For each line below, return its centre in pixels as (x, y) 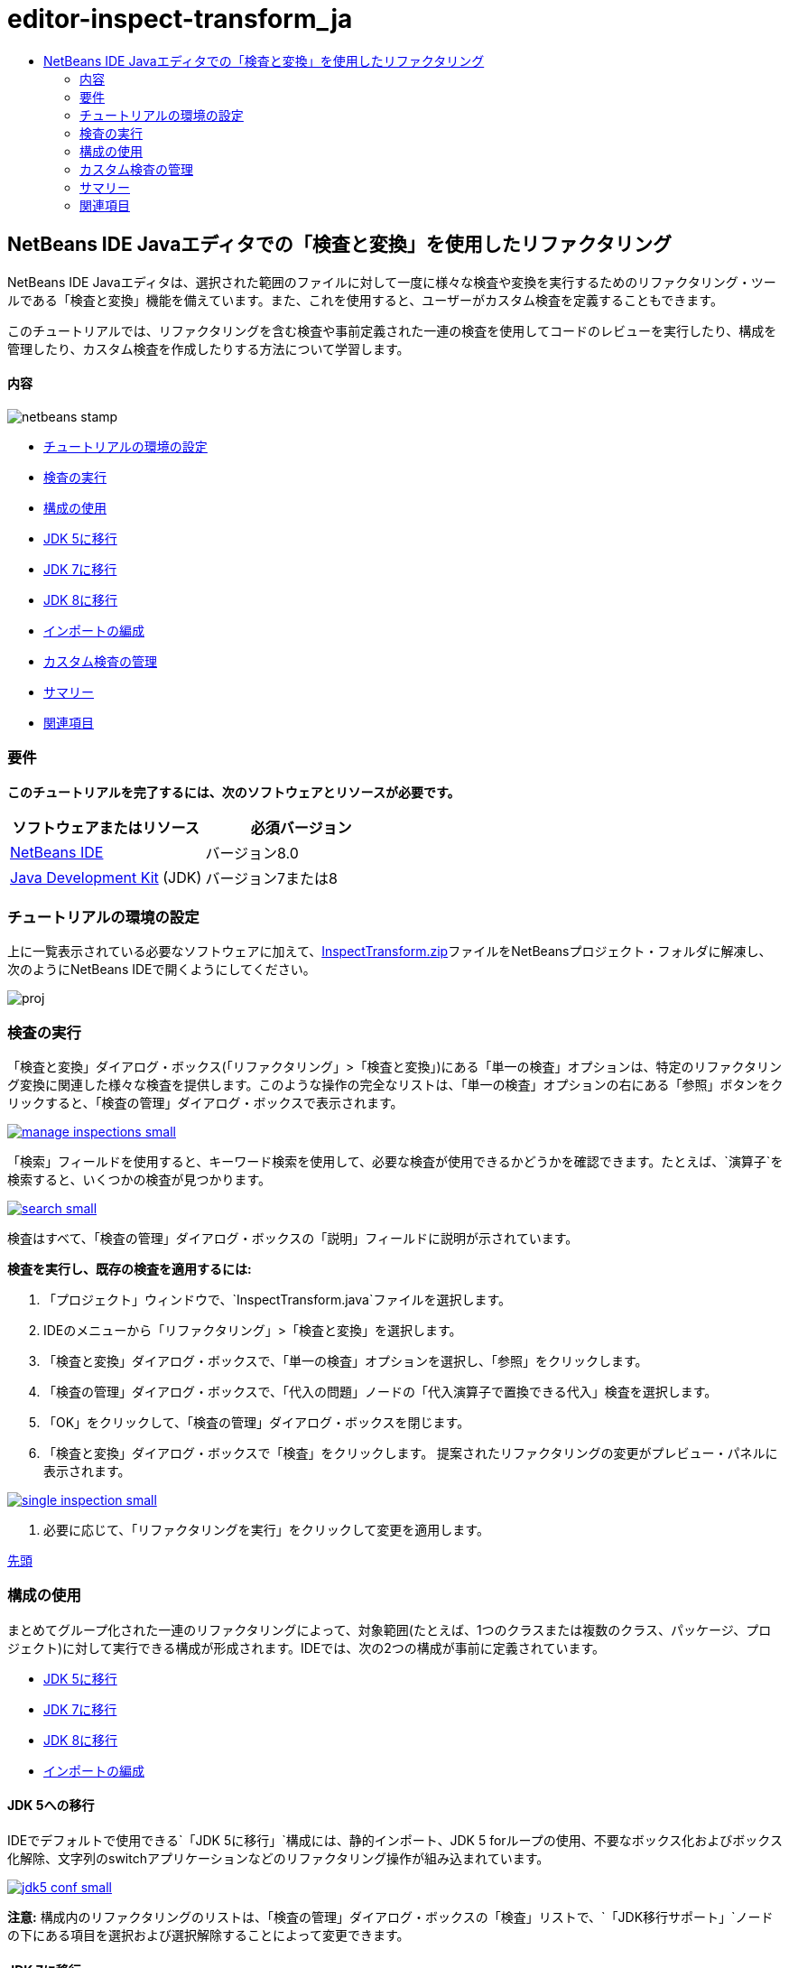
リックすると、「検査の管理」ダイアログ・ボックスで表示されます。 (205, 1103)
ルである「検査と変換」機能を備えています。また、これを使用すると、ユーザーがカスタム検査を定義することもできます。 (365, 300)
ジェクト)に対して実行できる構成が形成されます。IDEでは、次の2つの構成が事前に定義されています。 (306, 1648)
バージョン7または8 (272, 878)
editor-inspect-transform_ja (180, 19)
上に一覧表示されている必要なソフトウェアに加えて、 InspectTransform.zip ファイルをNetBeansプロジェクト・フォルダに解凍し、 (390, 952)
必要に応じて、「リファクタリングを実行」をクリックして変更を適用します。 (266, 1530)
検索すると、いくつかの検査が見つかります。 (139, 1180)
